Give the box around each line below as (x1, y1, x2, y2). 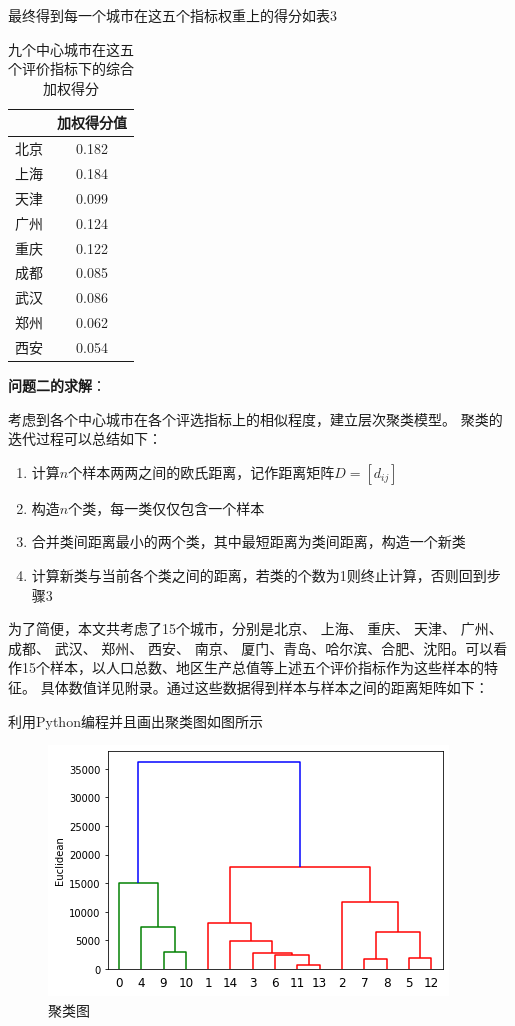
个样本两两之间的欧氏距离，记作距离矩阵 (68, 461, 335, 482)
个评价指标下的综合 (8, 58, 134, 79)
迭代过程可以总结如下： (8, 428, 162, 449)
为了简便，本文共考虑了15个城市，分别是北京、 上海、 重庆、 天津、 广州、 (8, 618, 503, 639)
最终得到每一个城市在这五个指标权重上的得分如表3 (8, 5, 337, 25)
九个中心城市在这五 (8, 38, 134, 59)
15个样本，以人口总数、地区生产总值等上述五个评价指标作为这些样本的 (21, 657, 484, 678)
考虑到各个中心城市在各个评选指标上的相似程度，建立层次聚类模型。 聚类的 (8, 408, 503, 429)
